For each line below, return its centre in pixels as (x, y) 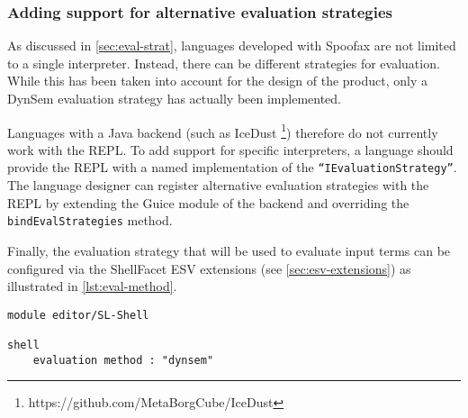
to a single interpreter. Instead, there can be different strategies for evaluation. (224, 63)
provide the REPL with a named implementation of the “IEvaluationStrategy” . (232, 167)
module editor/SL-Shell (78, 315)
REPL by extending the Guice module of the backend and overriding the (208, 202)
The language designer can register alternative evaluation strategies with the (218, 185)
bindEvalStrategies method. (90, 220)
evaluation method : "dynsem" (123, 360)
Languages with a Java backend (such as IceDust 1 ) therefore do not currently (223, 131)
